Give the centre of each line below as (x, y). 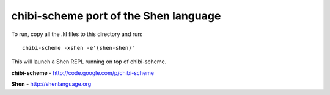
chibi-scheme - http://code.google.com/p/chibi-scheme (82, 72)
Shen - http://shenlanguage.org (51, 84)
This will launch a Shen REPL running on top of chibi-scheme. (89, 62)
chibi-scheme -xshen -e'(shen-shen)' (79, 48)
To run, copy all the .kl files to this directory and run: (77, 34)
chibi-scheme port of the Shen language (116, 16)
